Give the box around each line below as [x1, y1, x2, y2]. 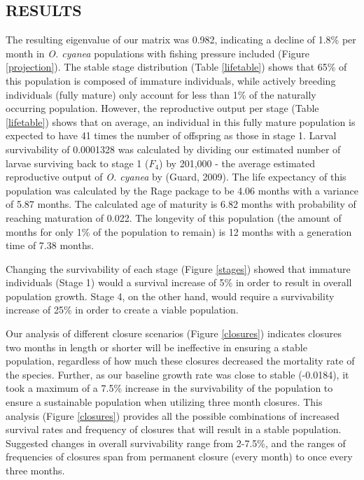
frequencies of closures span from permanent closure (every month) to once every [6, 449, 353, 464]
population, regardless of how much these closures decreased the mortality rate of [6, 353, 355, 368]
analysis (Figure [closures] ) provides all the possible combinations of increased [6, 408, 339, 423]
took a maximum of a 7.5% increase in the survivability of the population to [6, 381, 333, 395]
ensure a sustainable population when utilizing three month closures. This [6, 395, 323, 409]
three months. [6, 463, 65, 478]
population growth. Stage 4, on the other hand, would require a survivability [6, 288, 335, 303]
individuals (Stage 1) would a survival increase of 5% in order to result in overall [6, 275, 352, 290]
